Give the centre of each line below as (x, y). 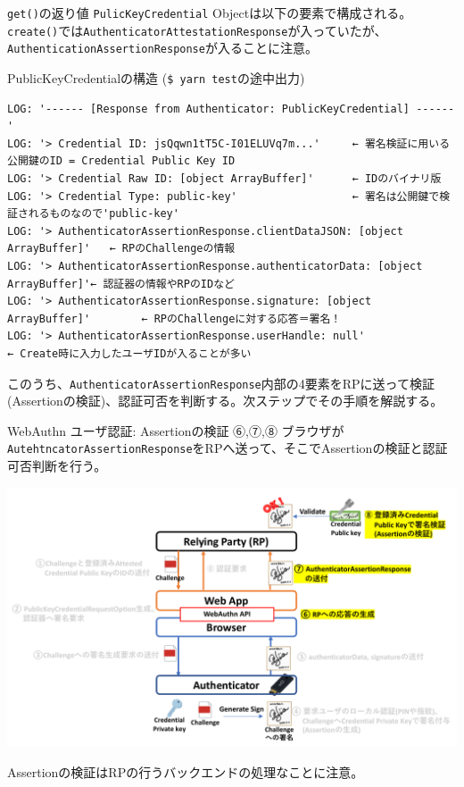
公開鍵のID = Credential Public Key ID (121, 161)
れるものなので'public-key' (104, 214)
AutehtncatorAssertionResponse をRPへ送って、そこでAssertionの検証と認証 (228, 448)
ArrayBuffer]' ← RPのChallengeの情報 (121, 249)
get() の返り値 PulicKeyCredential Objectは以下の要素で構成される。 (210, 13)
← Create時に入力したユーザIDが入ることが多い (129, 353)
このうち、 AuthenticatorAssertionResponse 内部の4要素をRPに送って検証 (221, 383)
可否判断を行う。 (57, 466)
